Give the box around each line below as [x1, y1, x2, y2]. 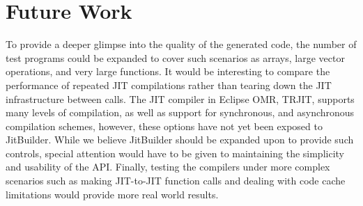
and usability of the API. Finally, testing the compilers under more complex [6, 159, 330, 174]
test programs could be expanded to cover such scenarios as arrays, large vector [6, 50, 345, 65]
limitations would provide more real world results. [6, 187, 219, 201]
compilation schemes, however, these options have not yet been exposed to [6, 118, 323, 133]
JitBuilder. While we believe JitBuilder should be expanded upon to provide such [6, 132, 354, 147]
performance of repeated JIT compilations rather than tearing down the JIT [6, 77, 332, 92]
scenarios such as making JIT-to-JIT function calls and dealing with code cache [6, 173, 346, 188]
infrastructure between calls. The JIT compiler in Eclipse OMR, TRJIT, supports [6, 91, 355, 106]
